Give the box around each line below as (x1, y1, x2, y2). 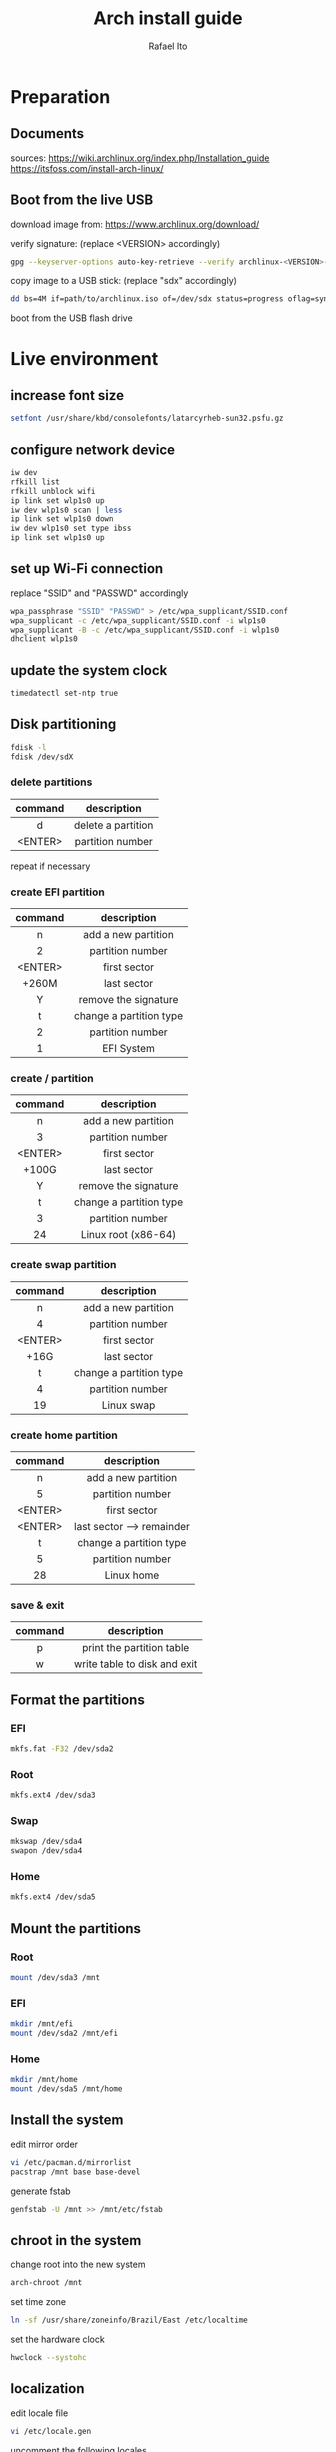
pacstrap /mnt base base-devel (10, 2167, 141, 2177)
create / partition (10, 1072, 94, 1086)
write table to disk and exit (73, 1657, 198, 1671)
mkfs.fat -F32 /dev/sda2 (10, 1744, 114, 1754)
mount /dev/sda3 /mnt (10, 1972, 101, 1982)
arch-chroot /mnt (10, 2278, 83, 2288)
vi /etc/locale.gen (10, 2426, 92, 2436)
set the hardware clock (10, 2333, 105, 2345)
